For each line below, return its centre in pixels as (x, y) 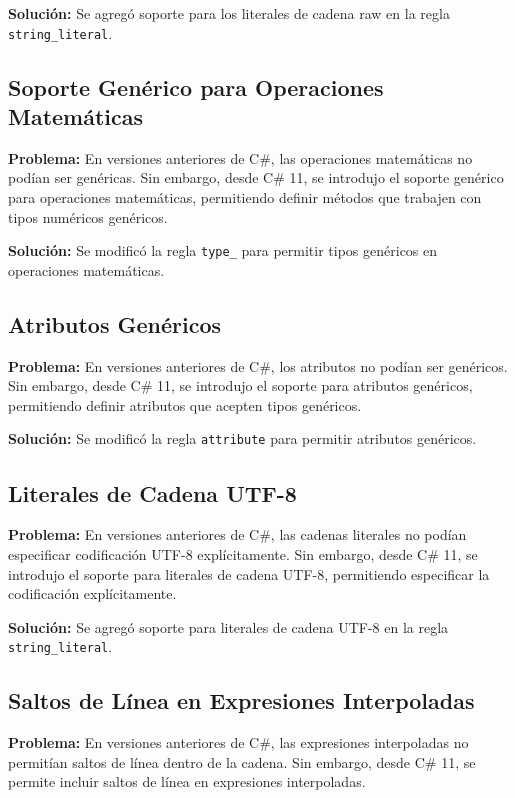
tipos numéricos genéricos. (88, 216)
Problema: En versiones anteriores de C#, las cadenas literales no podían (237, 534)
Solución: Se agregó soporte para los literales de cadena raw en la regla (229, 13)
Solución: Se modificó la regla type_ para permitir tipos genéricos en (223, 250)
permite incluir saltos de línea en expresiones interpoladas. (187, 781)
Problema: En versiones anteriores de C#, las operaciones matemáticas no (240, 157)
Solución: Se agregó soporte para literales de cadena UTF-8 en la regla (228, 626)
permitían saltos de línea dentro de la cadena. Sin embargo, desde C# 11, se (242, 761)
